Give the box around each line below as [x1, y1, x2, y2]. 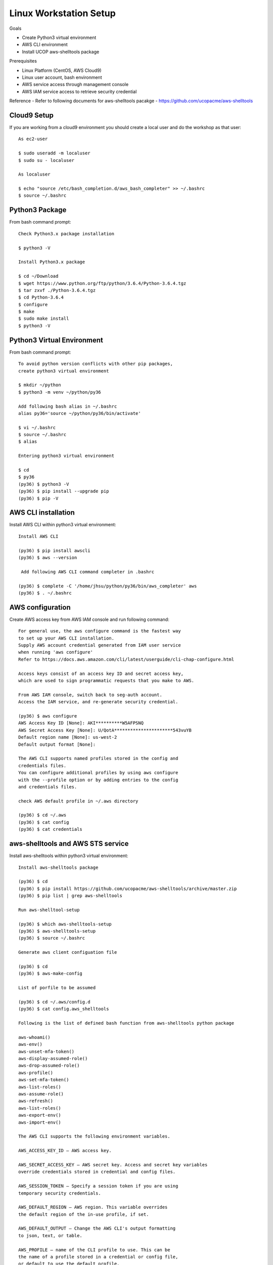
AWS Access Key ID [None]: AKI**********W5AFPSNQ [18, 720, 144, 726]
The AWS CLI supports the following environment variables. [18, 1133, 170, 1140]
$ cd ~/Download [18, 273, 59, 279]
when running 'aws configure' [18, 649, 94, 655]
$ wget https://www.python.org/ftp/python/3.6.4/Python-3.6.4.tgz [18, 280, 187, 286]
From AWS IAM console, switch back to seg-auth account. [18, 692, 163, 698]
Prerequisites [9, 58, 37, 64]
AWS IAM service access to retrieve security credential [22, 89, 137, 95]
